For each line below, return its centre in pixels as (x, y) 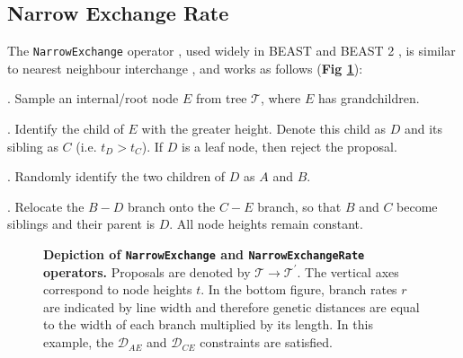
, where (280, 98)
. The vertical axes (348, 271)
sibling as (33, 146)
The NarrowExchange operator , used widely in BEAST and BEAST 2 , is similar (231, 51)
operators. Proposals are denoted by (147, 271)
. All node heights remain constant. (266, 224)
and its (423, 129)
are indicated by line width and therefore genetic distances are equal (231, 306)
